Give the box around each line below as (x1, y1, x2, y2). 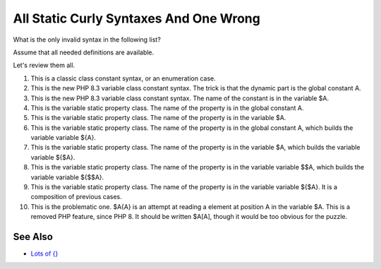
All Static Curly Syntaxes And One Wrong (13, 11, 260, 26)
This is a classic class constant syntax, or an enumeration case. (30, 74, 216, 83)
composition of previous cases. (30, 193, 123, 201)
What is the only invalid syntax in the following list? (13, 35, 162, 44)
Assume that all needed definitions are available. (13, 48, 155, 56)
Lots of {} (30, 249, 59, 258)
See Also (13, 231, 53, 243)
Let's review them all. (13, 61, 75, 70)
